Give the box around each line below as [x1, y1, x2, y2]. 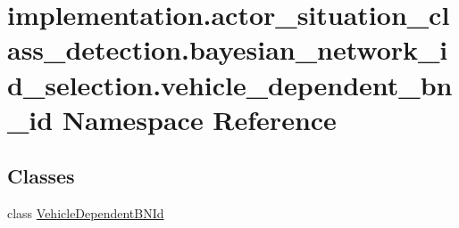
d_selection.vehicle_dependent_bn [7, 66, 453, 102]
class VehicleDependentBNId [7, 204, 164, 223]
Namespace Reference [62, 101, 337, 137]
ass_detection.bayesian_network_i [7, 31, 448, 68]
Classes [7, 162, 75, 190]
